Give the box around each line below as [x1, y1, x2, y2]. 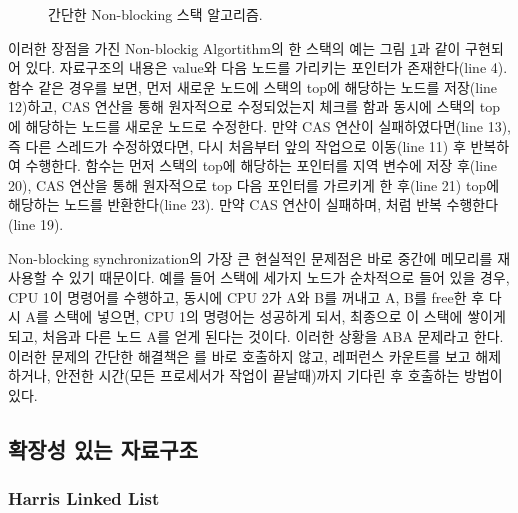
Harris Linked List [8, 485, 160, 510]
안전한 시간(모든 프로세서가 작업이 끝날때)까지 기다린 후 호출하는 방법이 [55, 365, 503, 386]
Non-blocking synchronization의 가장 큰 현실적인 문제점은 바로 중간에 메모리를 [8, 247, 493, 268]
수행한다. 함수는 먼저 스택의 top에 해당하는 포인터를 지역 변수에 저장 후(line [25, 155, 498, 176]
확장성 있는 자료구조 [8, 433, 198, 464]
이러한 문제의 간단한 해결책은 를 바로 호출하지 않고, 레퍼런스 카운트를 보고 [8, 345, 471, 366]
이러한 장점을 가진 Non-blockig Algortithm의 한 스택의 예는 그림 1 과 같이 [8, 37, 461, 58]
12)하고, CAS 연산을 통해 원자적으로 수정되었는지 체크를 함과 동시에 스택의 [8, 96, 476, 117]
